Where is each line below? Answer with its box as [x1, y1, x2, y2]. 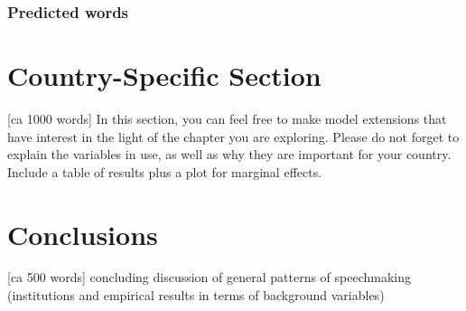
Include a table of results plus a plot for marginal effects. [7, 162, 322, 181]
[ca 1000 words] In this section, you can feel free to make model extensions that [7, 108, 447, 127]
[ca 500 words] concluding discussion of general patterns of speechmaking [7, 268, 412, 287]
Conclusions [7, 215, 158, 252]
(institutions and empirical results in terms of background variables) [7, 286, 385, 305]
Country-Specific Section [7, 57, 322, 94]
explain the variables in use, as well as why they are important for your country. [7, 145, 452, 164]
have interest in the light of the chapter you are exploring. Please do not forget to [7, 127, 460, 146]
